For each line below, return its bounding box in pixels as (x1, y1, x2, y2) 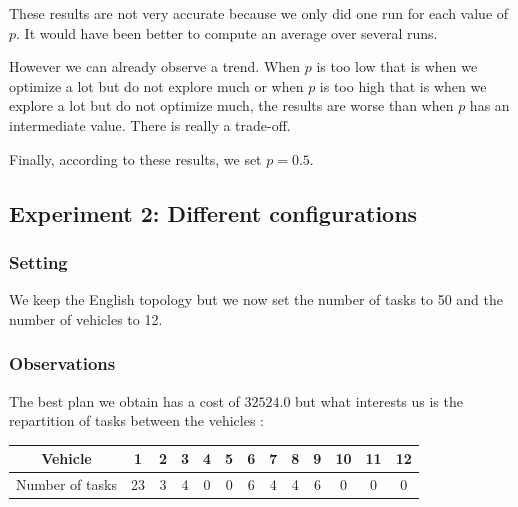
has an (469, 95, 510, 116)
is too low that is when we (316, 56, 478, 77)
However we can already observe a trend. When (9, 56, 301, 77)
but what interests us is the (295, 390, 463, 411)
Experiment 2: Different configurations (9, 197, 418, 228)
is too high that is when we (319, 75, 487, 96)
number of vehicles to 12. (9, 308, 163, 329)
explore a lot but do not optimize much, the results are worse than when (9, 95, 454, 116)
